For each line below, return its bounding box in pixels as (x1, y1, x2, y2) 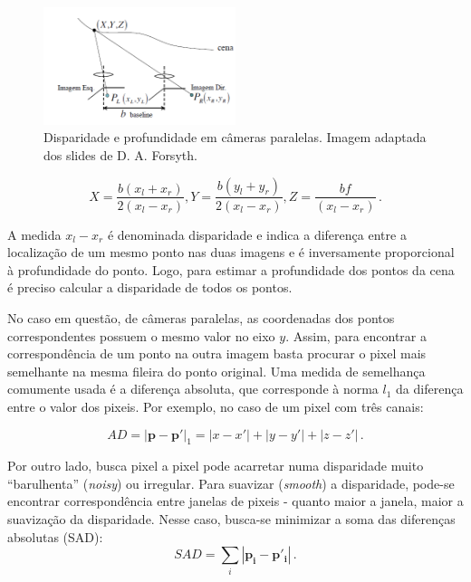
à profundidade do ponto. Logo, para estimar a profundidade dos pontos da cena (7, 260, 455, 279)
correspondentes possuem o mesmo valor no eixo (7, 326, 275, 345)
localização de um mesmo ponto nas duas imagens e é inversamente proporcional (7, 243, 455, 262)
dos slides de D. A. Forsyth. (43, 145, 197, 164)
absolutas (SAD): (7, 527, 103, 546)
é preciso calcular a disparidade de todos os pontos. (7, 278, 293, 297)
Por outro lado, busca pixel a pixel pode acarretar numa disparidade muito (7, 456, 424, 475)
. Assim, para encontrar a (285, 326, 427, 345)
